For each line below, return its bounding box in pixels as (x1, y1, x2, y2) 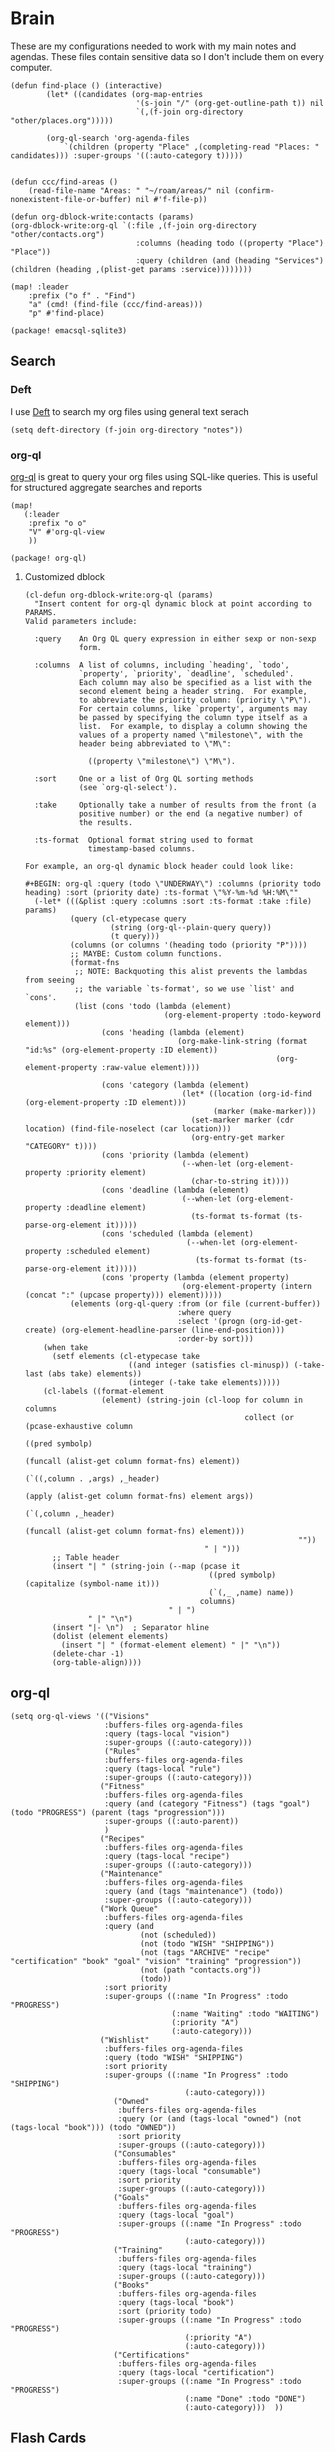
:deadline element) (65, 1202, 147, 1212)
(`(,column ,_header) (24, 1508, 115, 1519)
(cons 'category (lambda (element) (101, 1080, 250, 1090)
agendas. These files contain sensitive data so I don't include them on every (10, 50, 325, 62)
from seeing (24, 975, 75, 985)
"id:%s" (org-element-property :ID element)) (24, 1045, 218, 1055)
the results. (78, 817, 133, 827)
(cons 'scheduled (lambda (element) (101, 1228, 254, 1239)
